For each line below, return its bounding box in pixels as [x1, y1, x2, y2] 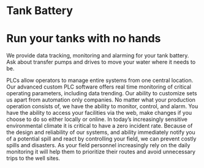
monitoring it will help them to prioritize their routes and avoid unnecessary [6, 148, 196, 156]
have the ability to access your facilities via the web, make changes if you [6, 109, 192, 117]
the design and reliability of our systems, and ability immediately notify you [6, 129, 196, 136]
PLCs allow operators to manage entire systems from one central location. [6, 77, 194, 84]
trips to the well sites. [6, 155, 60, 162]
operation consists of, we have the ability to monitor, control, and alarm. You [6, 103, 198, 110]
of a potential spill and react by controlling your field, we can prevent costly [6, 135, 197, 142]
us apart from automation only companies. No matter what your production [6, 96, 196, 104]
